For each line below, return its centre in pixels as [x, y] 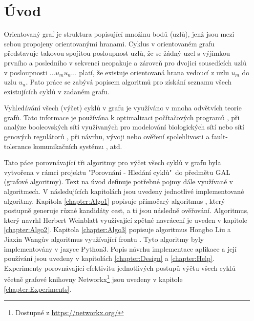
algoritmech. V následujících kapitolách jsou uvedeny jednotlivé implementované [124, 191]
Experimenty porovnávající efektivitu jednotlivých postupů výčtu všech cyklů [120, 267]
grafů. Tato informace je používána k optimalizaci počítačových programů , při [122, 117]
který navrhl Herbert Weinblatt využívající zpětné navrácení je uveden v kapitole [126, 220]
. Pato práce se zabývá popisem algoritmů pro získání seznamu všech [129, 82]
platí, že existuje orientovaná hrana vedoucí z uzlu [154, 72]
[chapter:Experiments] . [38, 289]
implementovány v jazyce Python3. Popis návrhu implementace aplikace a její [120, 248]
